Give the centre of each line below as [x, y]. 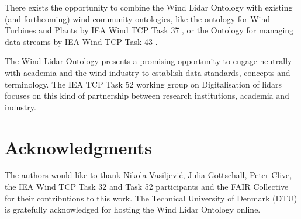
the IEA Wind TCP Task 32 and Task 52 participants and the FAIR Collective [147, 187]
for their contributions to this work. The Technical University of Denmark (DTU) [151, 198]
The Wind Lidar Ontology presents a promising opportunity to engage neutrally [148, 61]
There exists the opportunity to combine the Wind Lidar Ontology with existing [149, 7]
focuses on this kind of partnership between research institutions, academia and [147, 95]
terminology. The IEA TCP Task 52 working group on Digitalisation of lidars [143, 84]
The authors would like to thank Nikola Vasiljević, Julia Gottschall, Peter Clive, [148, 175]
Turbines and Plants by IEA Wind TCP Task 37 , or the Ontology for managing [149, 30]
